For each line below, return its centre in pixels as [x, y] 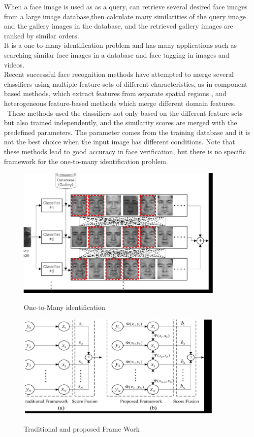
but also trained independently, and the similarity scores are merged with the [121, 122]
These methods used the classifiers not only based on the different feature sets [125, 113]
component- [232, 84]
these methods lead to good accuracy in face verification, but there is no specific [125, 151]
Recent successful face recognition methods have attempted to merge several [119, 74]
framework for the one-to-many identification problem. [86, 161]
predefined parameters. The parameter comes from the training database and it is [127, 132]
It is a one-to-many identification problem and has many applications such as [120, 45]
